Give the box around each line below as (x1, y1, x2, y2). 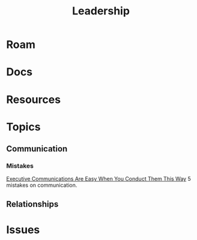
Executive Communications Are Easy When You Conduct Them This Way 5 (6, 175, 191, 183)
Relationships (6, 199, 59, 209)
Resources (6, 93, 61, 106)
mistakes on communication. (6, 181, 77, 189)
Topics (6, 120, 41, 133)
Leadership (71, 4, 130, 18)
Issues (6, 223, 40, 237)
